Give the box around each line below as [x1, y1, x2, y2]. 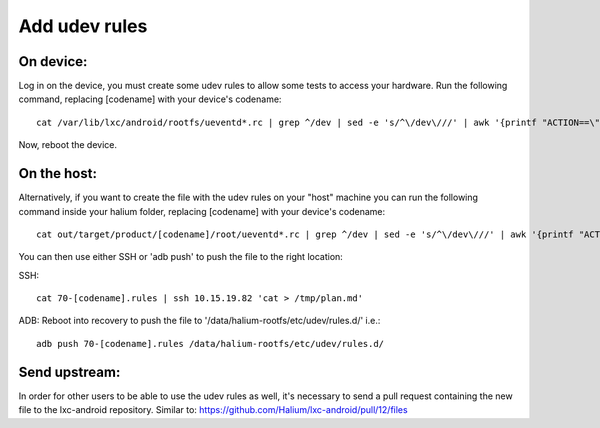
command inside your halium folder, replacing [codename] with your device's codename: [18, 205, 385, 217]
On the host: [18, 165, 97, 182]
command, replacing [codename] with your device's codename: [18, 93, 282, 105]
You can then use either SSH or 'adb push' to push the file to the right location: [18, 251, 344, 263]
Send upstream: [18, 363, 121, 380]
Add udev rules [18, 15, 148, 37]
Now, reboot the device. [18, 139, 118, 151]
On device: [18, 53, 88, 70]
